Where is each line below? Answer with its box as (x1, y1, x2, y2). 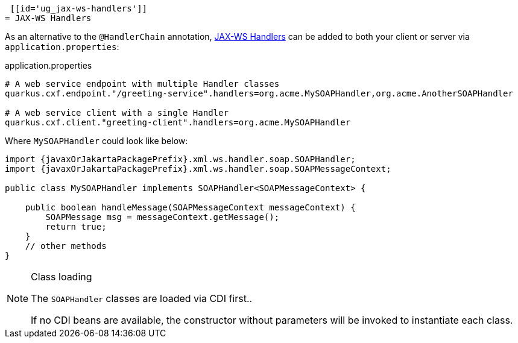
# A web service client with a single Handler (5, 108, 229, 118)
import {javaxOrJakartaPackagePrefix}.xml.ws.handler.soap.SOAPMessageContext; (5, 164, 391, 174)
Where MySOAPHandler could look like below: (5, 136, 188, 146)
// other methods (25, 241, 107, 251)
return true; (45, 222, 107, 231)
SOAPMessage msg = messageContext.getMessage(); (45, 212, 280, 222)
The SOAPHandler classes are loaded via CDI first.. (31, 292, 253, 304)
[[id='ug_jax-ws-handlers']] (10, 4, 148, 13)
